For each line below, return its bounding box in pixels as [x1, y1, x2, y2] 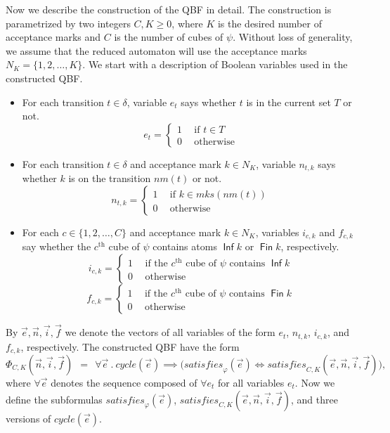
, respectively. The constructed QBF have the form [20, 339, 240, 354]
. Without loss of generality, [233, 30, 353, 44]
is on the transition [68, 171, 151, 186]
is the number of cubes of [114, 30, 223, 44]
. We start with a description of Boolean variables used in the [82, 57, 348, 72]
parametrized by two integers [6, 15, 131, 30]
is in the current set [246, 94, 331, 109]
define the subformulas [6, 392, 103, 406]
